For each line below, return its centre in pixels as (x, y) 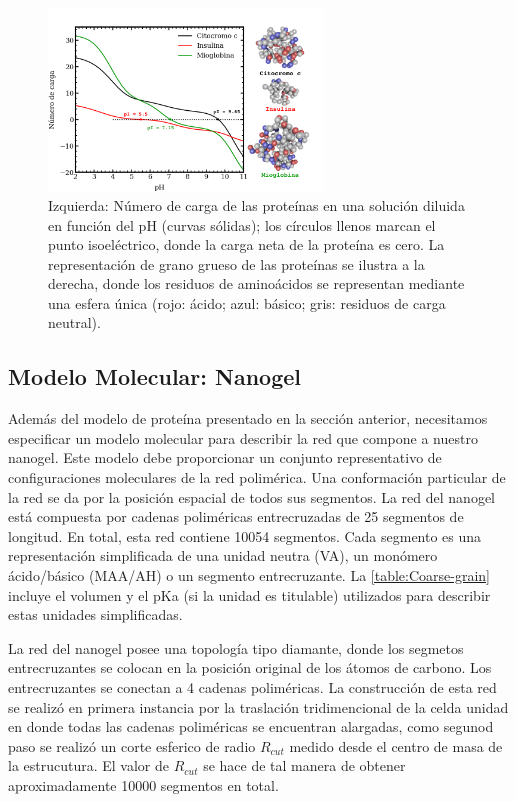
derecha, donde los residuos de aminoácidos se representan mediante (256, 283)
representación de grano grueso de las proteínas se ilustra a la (236, 263)
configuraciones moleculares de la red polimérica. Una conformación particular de (257, 477)
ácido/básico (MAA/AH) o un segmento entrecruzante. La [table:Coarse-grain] (249, 575)
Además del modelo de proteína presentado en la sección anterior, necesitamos (248, 418)
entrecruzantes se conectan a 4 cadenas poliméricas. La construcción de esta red (252, 687)
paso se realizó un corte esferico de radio (132, 745)
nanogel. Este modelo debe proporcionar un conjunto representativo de (225, 457)
